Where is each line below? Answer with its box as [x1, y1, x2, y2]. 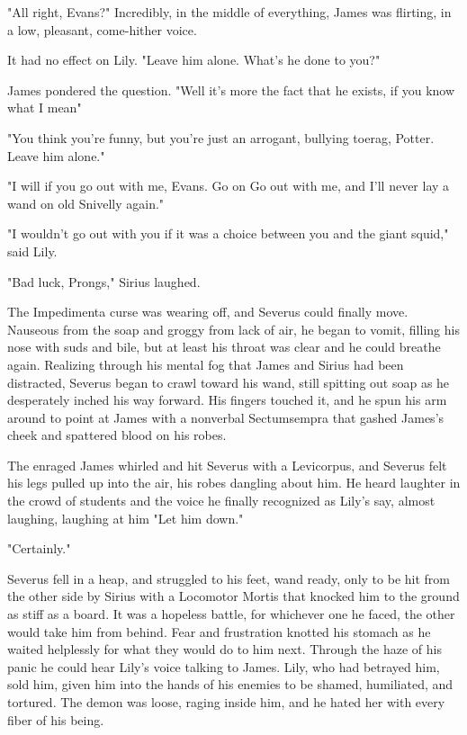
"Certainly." [7, 539, 71, 558]
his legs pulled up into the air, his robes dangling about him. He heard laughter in [7, 473, 461, 492]
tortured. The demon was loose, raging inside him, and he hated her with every [7, 693, 445, 711]
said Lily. [7, 241, 58, 260]
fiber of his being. [7, 710, 104, 729]
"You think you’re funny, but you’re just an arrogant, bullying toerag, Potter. [7, 128, 435, 147]
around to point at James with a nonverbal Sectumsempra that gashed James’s [7, 408, 445, 426]
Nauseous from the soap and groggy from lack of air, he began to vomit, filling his [7, 319, 460, 338]
